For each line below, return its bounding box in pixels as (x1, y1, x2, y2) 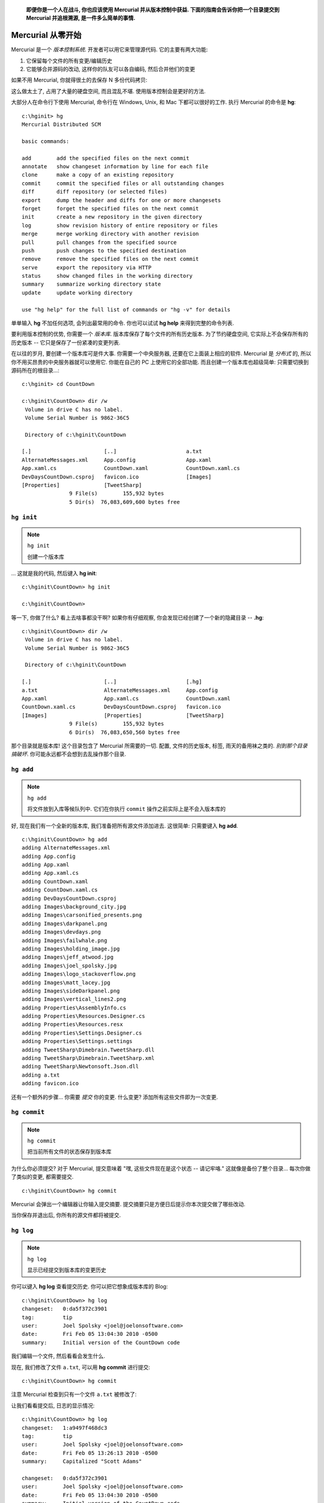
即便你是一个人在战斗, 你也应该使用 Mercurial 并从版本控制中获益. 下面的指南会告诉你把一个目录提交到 (26, 6, 280, 13)
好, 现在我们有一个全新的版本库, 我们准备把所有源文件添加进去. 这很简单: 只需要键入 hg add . (11, 822, 238, 829)
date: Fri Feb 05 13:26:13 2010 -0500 (22, 1449, 158, 1456)
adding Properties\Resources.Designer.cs (22, 1013, 145, 1020)
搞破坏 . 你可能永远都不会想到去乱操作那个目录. (11, 750, 127, 758)
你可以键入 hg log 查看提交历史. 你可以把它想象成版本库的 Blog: (11, 1283, 168, 1290)
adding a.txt (22, 1071, 60, 1079)
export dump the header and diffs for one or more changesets (22, 197, 221, 204)
